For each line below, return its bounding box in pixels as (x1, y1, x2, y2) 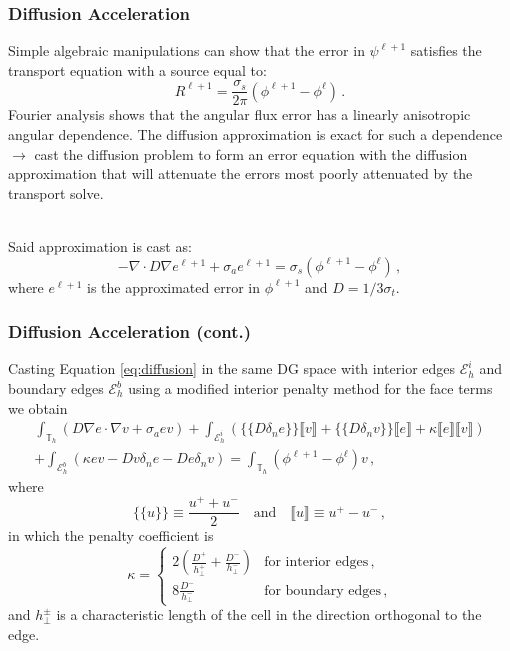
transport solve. (8, 182, 104, 203)
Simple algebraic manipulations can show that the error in (8, 40, 365, 61)
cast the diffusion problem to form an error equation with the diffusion (34, 143, 468, 164)
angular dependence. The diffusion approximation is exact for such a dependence (8, 124, 503, 145)
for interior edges (264, 555, 369, 570)
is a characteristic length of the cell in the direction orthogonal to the (56, 604, 482, 625)
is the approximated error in (87, 276, 260, 297)
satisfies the (410, 40, 482, 61)
